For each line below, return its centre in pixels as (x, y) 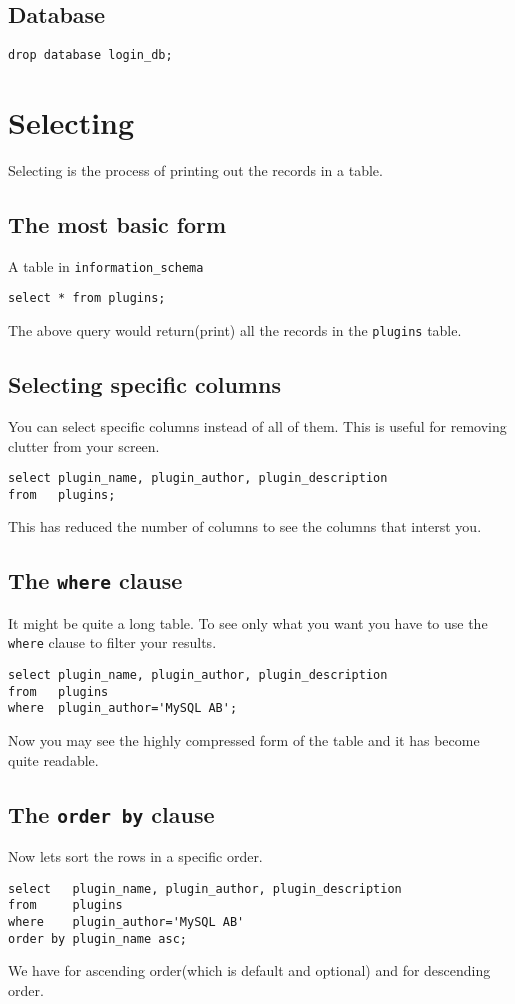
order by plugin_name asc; (97, 938)
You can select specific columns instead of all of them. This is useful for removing (257, 425)
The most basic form (117, 223)
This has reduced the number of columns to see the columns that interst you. (245, 526)
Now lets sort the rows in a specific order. (135, 856)
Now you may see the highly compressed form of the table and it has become (244, 740)
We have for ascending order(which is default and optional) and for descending (249, 970)
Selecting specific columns (144, 384)
